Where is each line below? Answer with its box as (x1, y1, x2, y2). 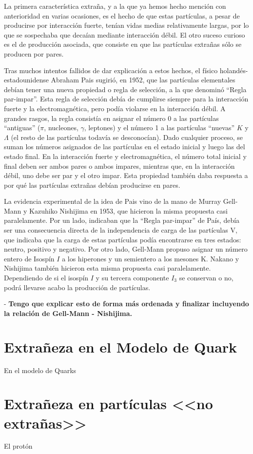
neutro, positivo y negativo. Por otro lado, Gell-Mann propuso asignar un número (4, 244, 248, 254)
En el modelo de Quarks (4, 365, 77, 375)
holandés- (219, 65, 248, 75)
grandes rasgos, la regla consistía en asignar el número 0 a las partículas (4, 113, 219, 123)
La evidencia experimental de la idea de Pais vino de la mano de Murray (4, 196, 221, 206)
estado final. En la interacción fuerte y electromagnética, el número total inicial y (4, 151, 247, 161)
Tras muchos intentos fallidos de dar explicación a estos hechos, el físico (4, 65, 218, 75)
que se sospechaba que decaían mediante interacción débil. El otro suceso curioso (4, 29, 245, 39)
